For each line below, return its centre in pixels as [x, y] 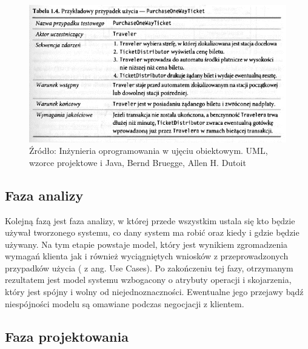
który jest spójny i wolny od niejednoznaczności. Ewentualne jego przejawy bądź [154, 292]
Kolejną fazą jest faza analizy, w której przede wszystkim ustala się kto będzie [150, 220]
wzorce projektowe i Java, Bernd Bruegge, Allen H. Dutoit [138, 162]
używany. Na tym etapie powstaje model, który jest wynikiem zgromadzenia [146, 244]
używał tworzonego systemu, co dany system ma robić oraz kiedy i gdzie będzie [152, 232]
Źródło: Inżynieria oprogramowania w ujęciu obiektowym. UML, [149, 151]
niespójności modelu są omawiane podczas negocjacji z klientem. [125, 303]
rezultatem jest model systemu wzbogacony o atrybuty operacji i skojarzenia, [148, 280]
